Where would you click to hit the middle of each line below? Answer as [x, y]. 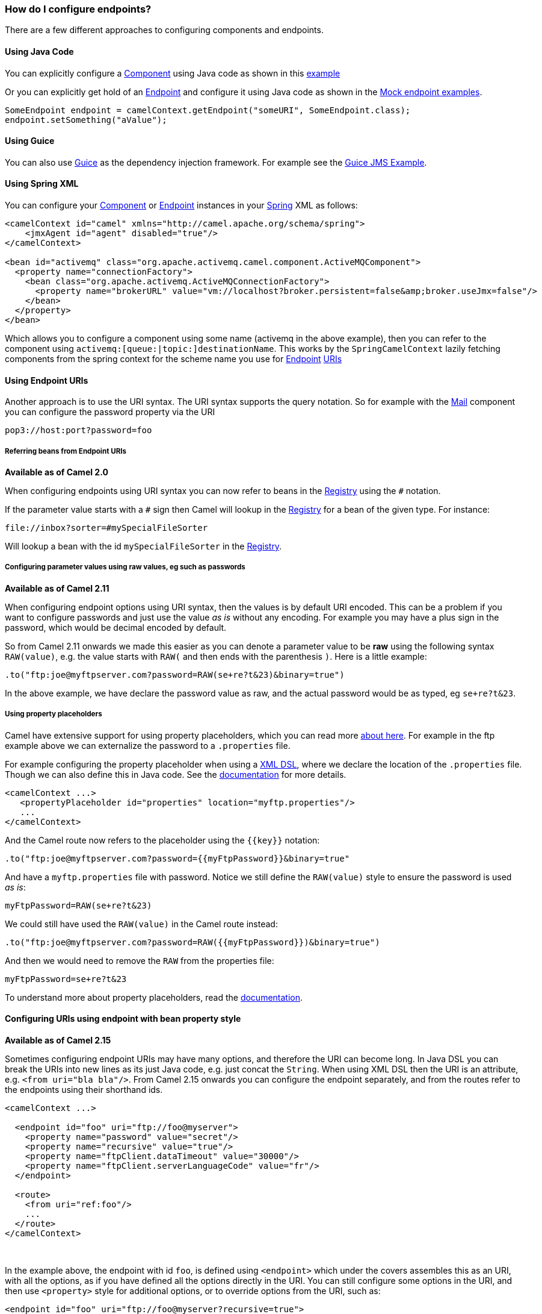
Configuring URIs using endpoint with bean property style [123, 1019]
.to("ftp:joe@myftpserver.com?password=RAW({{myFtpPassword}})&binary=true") [192, 942]
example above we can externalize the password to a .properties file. [148, 745]
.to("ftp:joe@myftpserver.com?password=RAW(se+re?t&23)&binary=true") [175, 674]
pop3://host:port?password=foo [79, 430]
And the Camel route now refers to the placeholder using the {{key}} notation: [162, 840]
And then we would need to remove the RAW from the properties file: [140, 960]
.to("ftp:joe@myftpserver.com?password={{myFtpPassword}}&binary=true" [177, 858]
